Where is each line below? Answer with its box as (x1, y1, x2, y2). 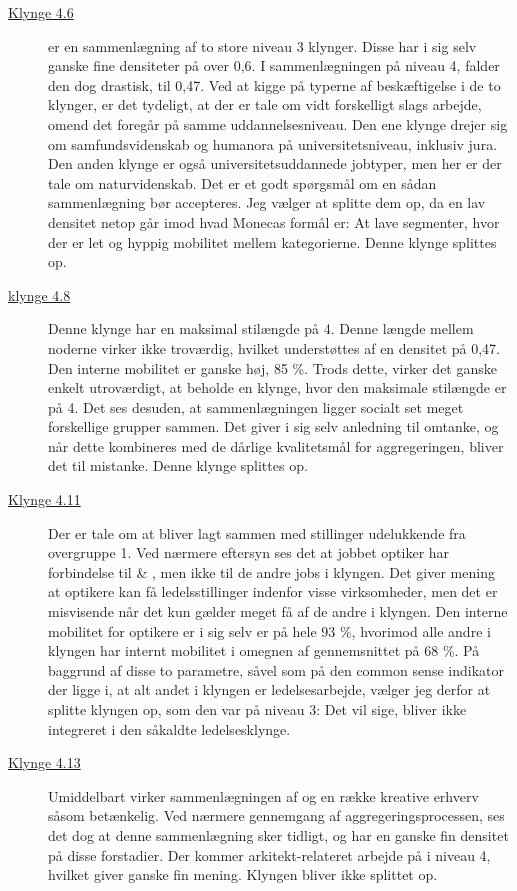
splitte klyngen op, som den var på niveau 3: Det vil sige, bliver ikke (48, 699, 467, 719)
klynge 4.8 (8, 284, 71, 305)
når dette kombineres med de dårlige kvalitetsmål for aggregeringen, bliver (48, 435, 504, 456)
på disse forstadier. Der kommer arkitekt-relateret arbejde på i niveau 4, (48, 844, 491, 865)
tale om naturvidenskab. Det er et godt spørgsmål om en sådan (48, 172, 437, 193)
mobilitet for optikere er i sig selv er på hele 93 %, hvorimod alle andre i (48, 620, 491, 641)
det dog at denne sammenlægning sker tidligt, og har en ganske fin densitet (48, 824, 509, 845)
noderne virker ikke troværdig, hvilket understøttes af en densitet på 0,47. (48, 337, 500, 358)
